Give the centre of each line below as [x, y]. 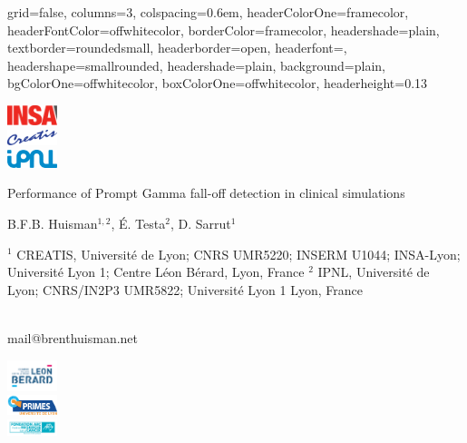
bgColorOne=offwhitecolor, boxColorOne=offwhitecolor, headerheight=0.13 [218, 83]
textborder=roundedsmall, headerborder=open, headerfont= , [177, 48]
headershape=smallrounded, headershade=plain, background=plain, [196, 65]
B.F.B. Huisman [53, 223]
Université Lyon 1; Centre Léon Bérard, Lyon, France [156, 272]
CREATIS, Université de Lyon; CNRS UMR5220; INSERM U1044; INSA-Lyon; [238, 254]
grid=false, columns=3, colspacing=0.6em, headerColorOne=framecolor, [208, 12]
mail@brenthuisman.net [73, 337]
